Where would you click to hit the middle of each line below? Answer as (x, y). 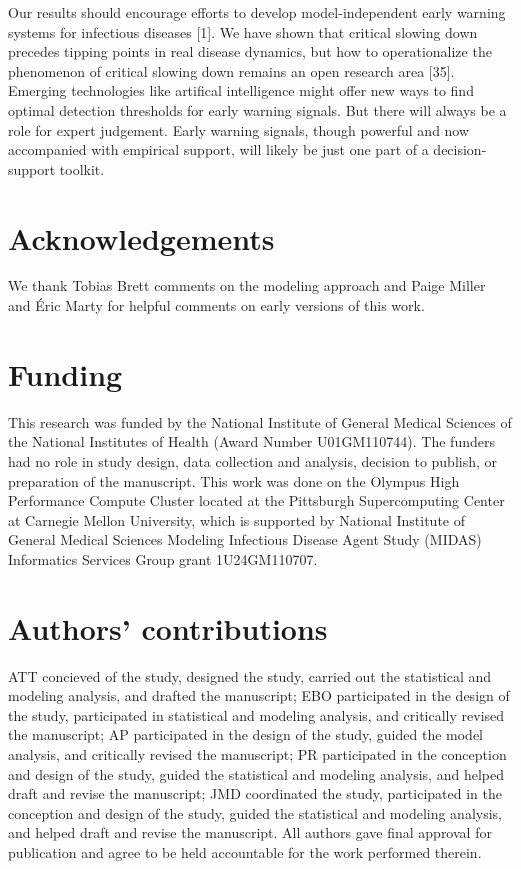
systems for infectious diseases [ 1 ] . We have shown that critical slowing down (243, 31)
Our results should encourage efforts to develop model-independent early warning (257, 12)
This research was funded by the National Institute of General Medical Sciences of (260, 421)
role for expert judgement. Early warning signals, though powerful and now (239, 129)
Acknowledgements (141, 237)
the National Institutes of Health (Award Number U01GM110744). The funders (251, 441)
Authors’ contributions (168, 627)
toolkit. (82, 168)
